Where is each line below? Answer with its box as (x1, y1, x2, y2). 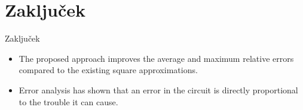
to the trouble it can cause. (19, 95, 118, 108)
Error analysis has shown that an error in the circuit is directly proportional (19, 83, 298, 96)
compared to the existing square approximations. (19, 64, 198, 76)
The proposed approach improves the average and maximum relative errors (19, 52, 294, 64)
